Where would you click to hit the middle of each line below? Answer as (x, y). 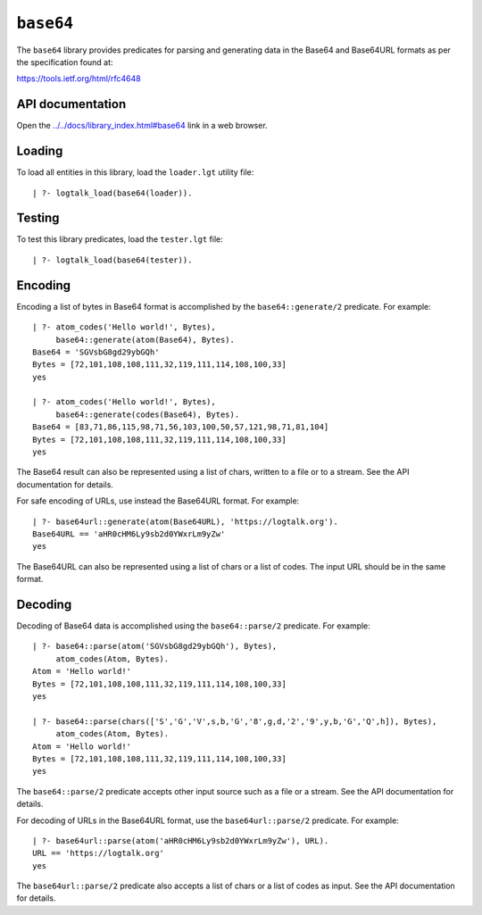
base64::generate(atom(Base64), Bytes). (145, 340)
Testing (38, 218)
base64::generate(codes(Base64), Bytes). (148, 414)
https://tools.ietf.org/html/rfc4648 (79, 79)
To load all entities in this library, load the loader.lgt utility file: (135, 172)
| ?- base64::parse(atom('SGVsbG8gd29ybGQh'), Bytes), (155, 646)
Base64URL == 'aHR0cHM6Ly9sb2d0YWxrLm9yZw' (129, 534)
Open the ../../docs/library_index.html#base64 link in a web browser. (142, 126)
